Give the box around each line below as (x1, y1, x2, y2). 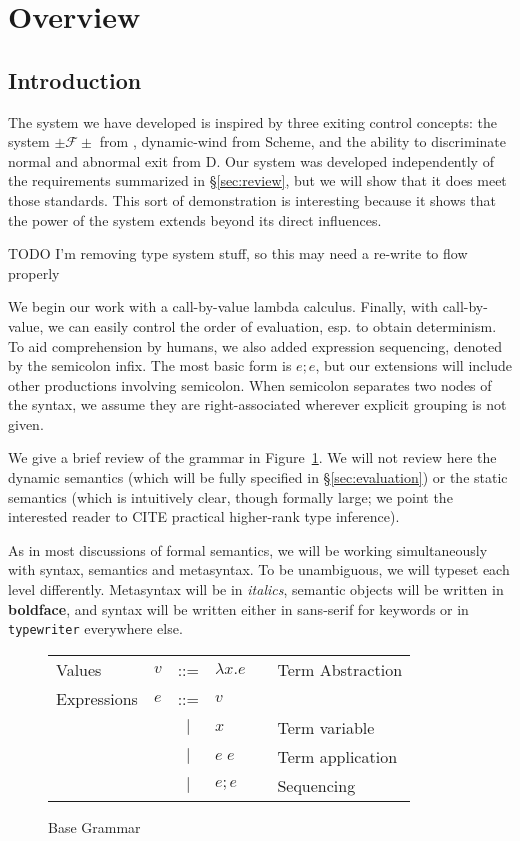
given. (8, 413, 44, 434)
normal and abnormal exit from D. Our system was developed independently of (8, 150, 494, 171)
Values (56, 657, 102, 681)
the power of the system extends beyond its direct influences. (8, 209, 382, 230)
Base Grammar (48, 816, 141, 837)
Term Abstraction (277, 657, 403, 681)
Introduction (8, 64, 142, 95)
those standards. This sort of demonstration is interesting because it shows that (8, 189, 496, 210)
